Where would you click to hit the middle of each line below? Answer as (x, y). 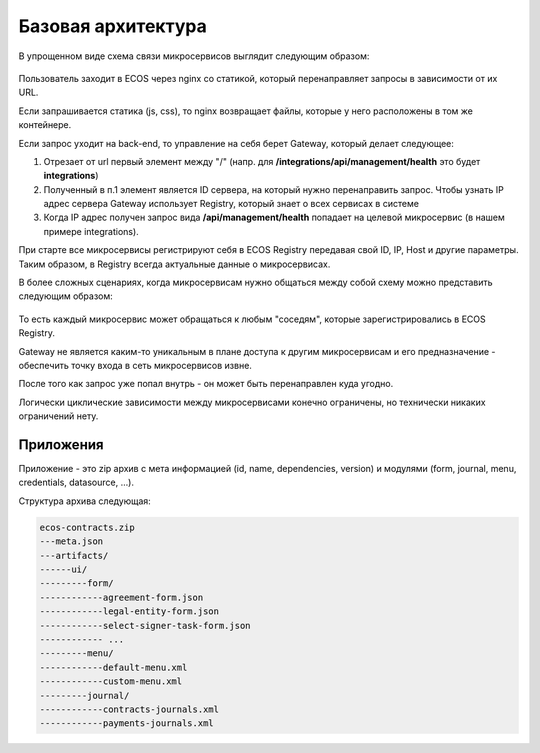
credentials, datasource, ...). (76, 482)
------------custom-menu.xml (111, 681)
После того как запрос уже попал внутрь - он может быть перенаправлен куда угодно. (206, 384)
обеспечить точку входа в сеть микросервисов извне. (135, 365)
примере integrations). (91, 231)
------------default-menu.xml (113, 667)
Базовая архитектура (112, 26)
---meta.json (71, 541)
